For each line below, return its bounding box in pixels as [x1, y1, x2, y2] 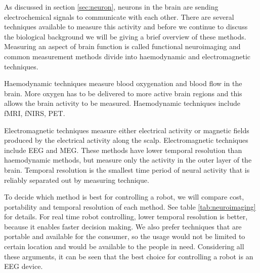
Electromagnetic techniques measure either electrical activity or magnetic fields [4, 125, 249, 135]
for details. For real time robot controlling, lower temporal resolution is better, [4, 211, 248, 222]
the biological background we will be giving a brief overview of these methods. [4, 31, 246, 42]
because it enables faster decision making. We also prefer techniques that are [4, 221, 242, 231]
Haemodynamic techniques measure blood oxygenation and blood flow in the [4, 78, 242, 89]
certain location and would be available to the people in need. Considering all [4, 241, 244, 252]
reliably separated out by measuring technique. [4, 174, 149, 185]
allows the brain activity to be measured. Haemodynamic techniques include [4, 98, 240, 108]
